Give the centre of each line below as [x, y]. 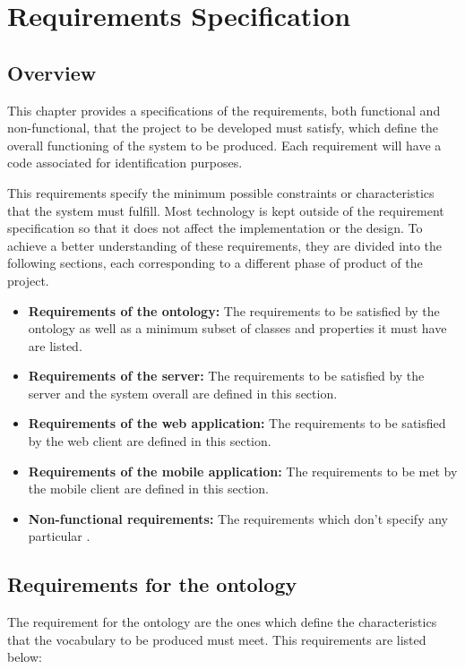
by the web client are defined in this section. [150, 441]
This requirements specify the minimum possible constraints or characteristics [221, 192]
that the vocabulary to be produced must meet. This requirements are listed [217, 639]
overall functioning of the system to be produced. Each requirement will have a [224, 145]
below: [25, 657]
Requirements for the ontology [152, 584]
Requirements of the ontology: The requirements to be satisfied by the [234, 310]
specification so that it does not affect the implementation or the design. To [215, 228]
